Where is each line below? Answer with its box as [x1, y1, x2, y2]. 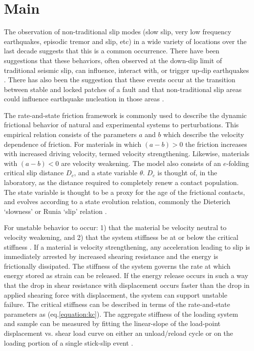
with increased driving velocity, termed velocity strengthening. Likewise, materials [4, 148, 250, 159]
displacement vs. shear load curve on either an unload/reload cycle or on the [4, 328, 233, 338]
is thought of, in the [157, 167, 217, 178]
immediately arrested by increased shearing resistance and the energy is [4, 251, 218, 261]
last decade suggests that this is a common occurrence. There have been [4, 46, 220, 56]
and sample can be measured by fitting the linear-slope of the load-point [4, 318, 221, 328]
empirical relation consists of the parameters [4, 129, 137, 140]
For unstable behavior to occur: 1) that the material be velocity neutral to [4, 222, 227, 233]
